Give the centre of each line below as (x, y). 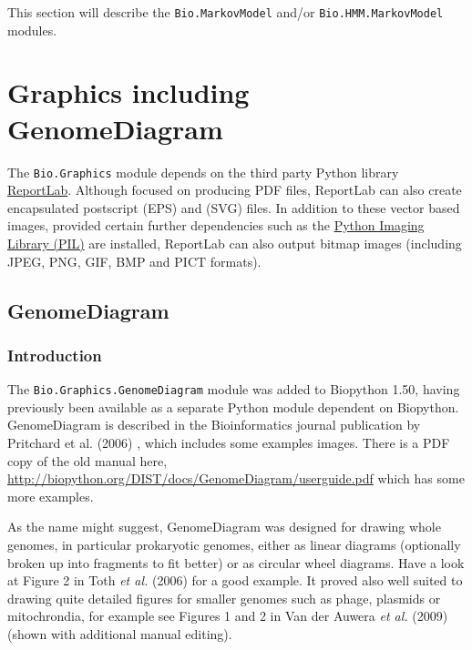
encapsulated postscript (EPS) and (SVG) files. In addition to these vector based (234, 207)
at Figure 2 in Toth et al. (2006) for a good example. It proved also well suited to (235, 580)
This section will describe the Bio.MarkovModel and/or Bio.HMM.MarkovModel (226, 12)
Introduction (55, 355)
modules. (32, 30)
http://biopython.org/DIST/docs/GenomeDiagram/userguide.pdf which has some (236, 478)
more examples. (51, 496)
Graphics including (128, 92)
